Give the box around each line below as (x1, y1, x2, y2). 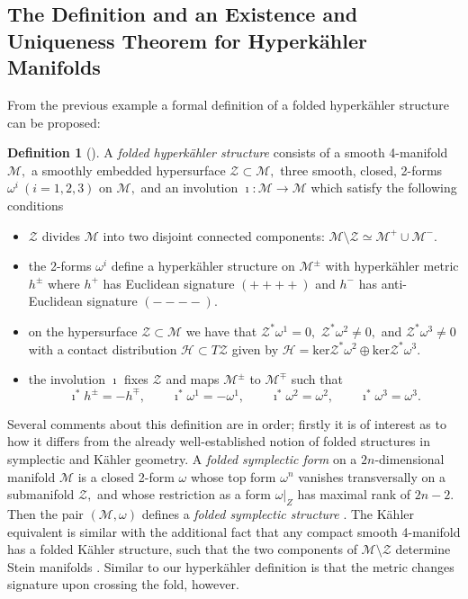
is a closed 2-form (77, 467, 175, 486)
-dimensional (374, 449, 445, 468)
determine (395, 540, 451, 559)
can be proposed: (7, 112, 101, 131)
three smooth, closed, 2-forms (280, 160, 443, 179)
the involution (28, 370, 105, 389)
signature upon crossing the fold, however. (7, 575, 239, 594)
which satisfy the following (310, 178, 457, 197)
